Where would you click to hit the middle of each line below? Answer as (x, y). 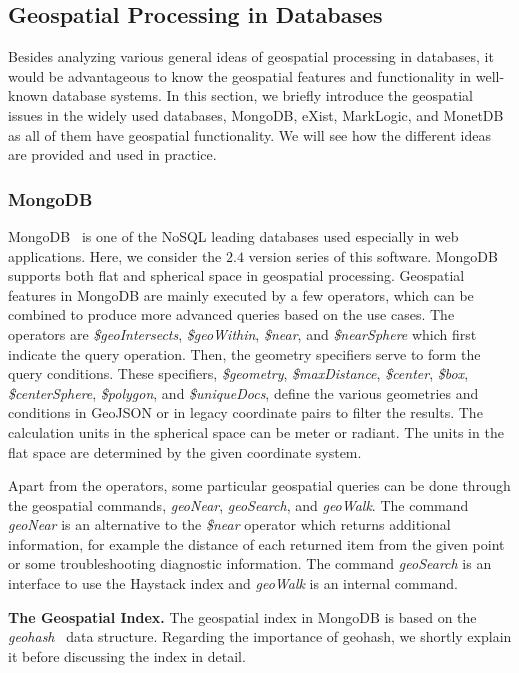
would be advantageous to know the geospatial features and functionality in (240, 75)
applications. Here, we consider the (115, 255)
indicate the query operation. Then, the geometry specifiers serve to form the (244, 353)
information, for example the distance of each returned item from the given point (256, 543)
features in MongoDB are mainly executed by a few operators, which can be (241, 294)
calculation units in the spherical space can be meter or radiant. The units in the (256, 431)
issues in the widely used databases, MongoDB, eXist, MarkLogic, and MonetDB (256, 114)
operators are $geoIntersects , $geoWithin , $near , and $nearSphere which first (242, 333)
